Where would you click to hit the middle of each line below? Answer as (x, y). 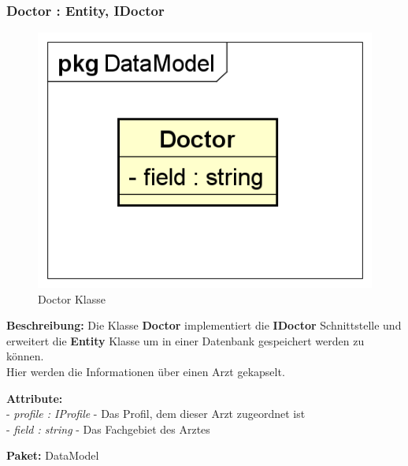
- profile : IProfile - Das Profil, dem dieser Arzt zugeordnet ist (156, 414)
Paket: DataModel (53, 455)
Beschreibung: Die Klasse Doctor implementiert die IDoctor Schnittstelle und (204, 325)
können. (25, 356)
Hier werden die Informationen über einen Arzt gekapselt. (146, 372)
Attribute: (35, 398)
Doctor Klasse (72, 298)
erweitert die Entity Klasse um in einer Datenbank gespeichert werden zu (185, 340)
